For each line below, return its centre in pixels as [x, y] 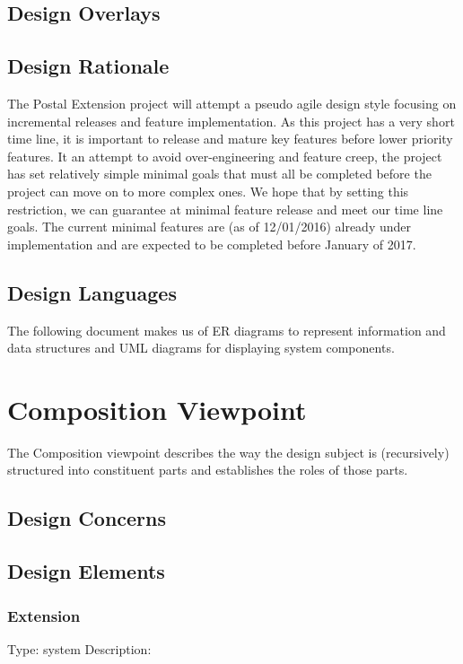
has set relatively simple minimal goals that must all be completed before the [219, 174]
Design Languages [92, 292]
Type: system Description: [79, 648]
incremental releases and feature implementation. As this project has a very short [231, 121]
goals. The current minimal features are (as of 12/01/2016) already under [210, 227]
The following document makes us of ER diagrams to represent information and [227, 330]
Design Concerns [87, 518]
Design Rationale [88, 66]
